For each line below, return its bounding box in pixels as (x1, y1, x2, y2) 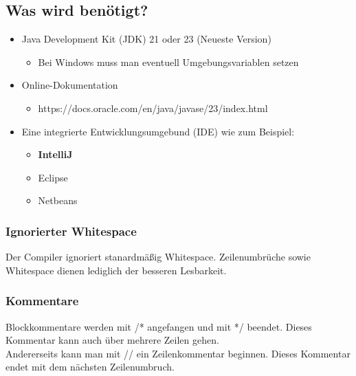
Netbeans (38, 193, 78, 208)
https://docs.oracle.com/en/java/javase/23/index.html (38, 100, 268, 115)
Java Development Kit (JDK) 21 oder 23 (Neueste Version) (21, 32, 271, 46)
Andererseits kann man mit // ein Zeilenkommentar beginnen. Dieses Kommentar (5, 346, 351, 360)
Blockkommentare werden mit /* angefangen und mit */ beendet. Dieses (5, 319, 312, 333)
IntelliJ (38, 147, 73, 162)
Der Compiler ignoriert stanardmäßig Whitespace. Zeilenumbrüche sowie (5, 250, 311, 264)
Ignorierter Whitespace (5, 222, 137, 239)
